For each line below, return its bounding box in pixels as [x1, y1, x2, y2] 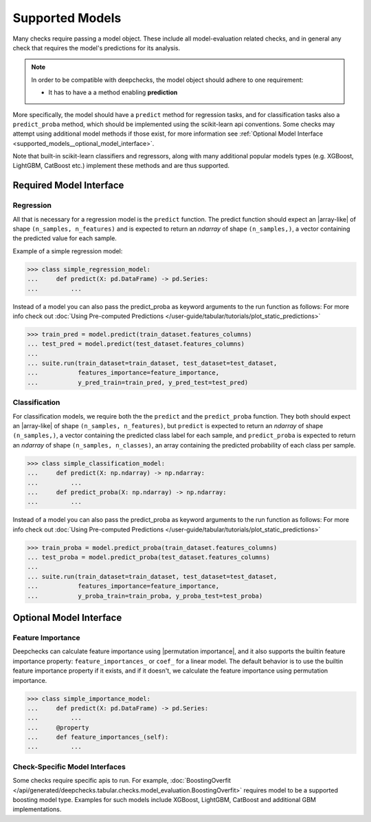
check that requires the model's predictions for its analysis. [12, 43, 181, 52]
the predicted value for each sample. [12, 234, 117, 242]
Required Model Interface [12, 180, 124, 191]
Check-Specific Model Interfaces [12, 761, 126, 771]
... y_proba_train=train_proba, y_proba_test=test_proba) [27, 592, 263, 600]
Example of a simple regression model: [12, 246, 123, 255]
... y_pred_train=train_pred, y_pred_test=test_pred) [27, 379, 249, 386]
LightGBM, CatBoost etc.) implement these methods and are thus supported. [12, 162, 230, 170]
